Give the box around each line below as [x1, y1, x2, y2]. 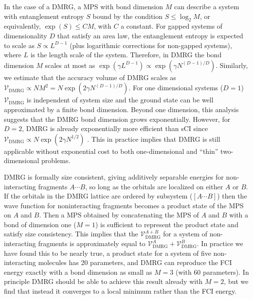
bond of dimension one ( [4, 219, 76, 229]
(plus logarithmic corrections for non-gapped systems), [70, 40, 232, 50]
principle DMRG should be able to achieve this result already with [4, 276, 203, 286]
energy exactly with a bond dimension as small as [4, 266, 152, 277]
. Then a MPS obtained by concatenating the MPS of [39, 210, 199, 220]
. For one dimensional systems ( [128, 83, 223, 93]
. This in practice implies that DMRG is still [87, 133, 220, 144]
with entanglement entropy [4, 11, 84, 21]
